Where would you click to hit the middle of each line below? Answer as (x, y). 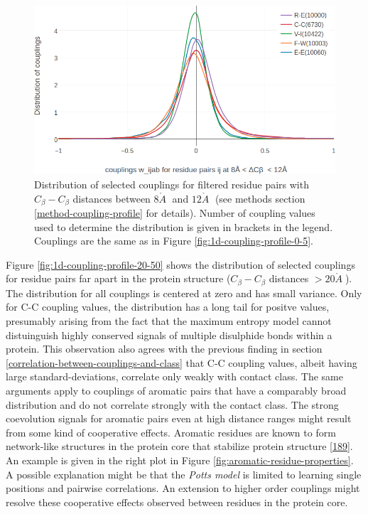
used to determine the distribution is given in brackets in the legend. (184, 226)
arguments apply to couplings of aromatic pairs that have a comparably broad (176, 391)
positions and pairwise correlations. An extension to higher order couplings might (183, 488)
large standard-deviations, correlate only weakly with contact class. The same (174, 376)
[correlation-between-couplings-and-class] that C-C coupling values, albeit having (182, 362)
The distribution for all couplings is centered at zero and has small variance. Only (184, 293)
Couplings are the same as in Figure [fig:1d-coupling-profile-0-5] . (174, 241)
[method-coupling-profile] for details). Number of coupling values (175, 213)
